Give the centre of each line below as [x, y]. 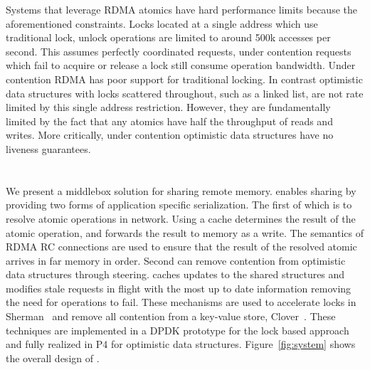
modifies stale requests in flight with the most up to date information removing [179, 288]
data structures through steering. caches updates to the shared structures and [175, 274]
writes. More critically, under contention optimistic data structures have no [170, 135]
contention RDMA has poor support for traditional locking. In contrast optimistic [184, 79]
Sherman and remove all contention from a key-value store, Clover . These [171, 316]
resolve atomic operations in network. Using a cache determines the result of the [181, 218]
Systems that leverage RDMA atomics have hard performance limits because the [181, 9]
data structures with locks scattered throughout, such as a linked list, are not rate [185, 93]
